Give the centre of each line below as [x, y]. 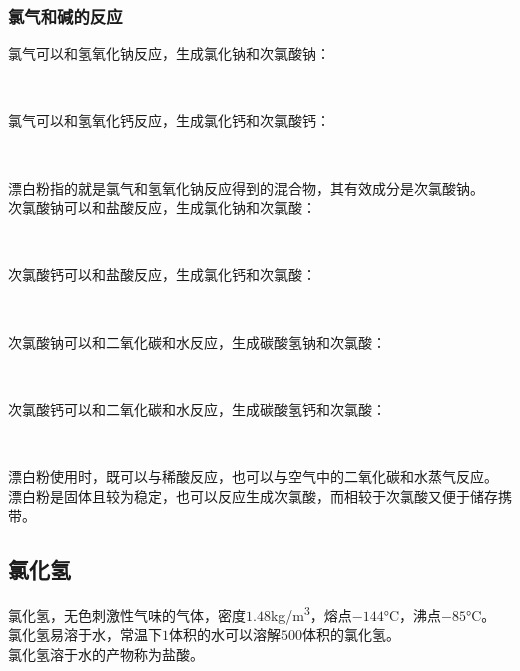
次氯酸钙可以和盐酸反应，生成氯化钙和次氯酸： [162, 274]
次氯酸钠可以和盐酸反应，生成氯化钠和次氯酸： [162, 207]
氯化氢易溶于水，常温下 [85, 634]
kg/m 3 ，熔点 [311, 613]
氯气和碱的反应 [65, 15]
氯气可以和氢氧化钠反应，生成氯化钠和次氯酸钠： [169, 53]
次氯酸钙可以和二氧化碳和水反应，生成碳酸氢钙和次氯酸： [197, 408]
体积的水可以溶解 [225, 634]
